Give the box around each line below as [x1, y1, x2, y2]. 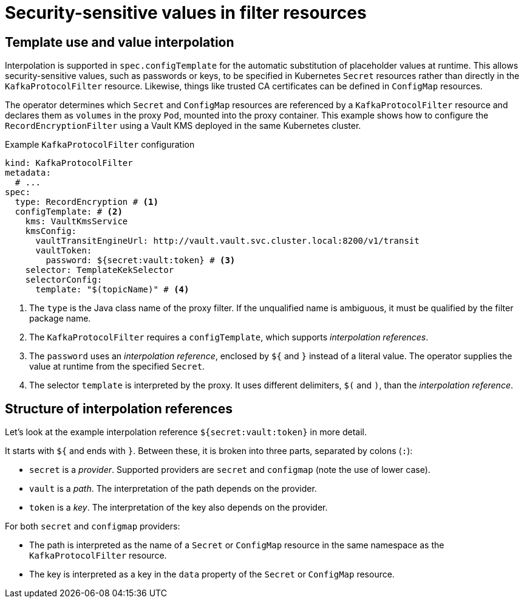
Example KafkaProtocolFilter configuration [5, 139, 195, 150]
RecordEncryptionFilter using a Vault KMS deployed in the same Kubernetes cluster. [5, 120, 361, 131]
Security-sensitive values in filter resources [5, 2, 367, 23]
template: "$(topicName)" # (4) [35, 284, 189, 295]
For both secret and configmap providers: [5, 521, 180, 532]
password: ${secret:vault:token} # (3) [46, 255, 236, 266]
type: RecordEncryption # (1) [15, 197, 158, 207]
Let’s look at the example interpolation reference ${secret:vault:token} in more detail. [5, 427, 367, 438]
